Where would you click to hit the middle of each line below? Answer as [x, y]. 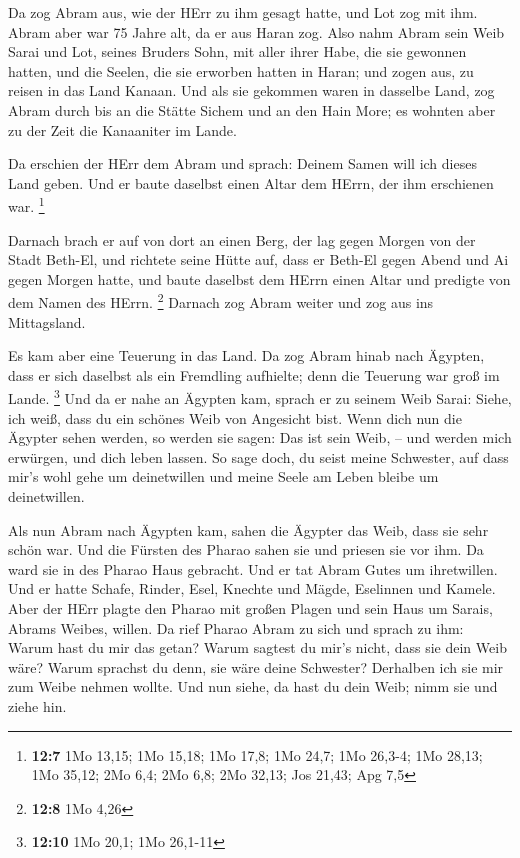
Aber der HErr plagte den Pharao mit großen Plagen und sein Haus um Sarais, [250, 608]
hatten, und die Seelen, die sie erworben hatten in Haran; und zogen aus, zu [241, 70]
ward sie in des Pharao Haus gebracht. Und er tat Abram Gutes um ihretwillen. [253, 568]
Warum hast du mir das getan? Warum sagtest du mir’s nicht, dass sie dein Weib [257, 647]
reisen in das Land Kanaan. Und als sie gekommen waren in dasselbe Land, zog [251, 90]
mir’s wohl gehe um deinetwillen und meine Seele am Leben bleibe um [223, 476]
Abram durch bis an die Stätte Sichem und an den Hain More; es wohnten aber [252, 109]
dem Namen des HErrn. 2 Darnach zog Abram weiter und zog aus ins [221, 301]
